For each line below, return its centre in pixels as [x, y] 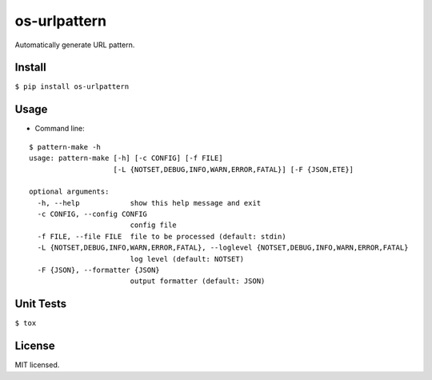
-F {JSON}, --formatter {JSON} [98, 270]
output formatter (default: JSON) [198, 281]
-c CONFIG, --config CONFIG [92, 214]
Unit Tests [41, 304]
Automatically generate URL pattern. [75, 45]
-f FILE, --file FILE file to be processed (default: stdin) [162, 236]
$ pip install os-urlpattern [72, 87]
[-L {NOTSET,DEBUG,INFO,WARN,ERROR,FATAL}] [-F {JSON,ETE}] [234, 169]
